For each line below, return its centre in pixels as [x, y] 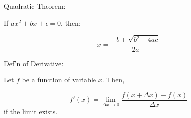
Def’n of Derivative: [34, 63]
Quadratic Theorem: [35, 6]
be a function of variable [59, 80]
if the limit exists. [31, 111]
